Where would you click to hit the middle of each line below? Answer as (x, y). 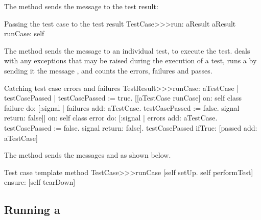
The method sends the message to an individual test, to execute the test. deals (127, 50)
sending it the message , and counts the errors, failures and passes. (108, 70)
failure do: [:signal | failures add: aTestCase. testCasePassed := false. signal (122, 107)
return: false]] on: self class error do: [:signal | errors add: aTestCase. (111, 118)
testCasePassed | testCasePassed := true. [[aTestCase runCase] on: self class (123, 98)
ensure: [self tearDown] (40, 182)
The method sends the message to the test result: (81, 6)
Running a (32, 210)
